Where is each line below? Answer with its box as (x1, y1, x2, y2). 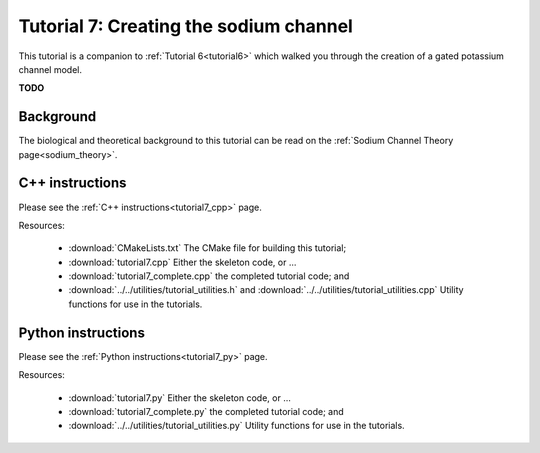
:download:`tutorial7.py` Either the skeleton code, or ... (68, 391, 292, 404)
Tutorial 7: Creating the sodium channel (18, 15, 354, 37)
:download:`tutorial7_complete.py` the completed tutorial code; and (68, 405, 344, 417)
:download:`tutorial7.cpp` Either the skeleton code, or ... (68, 256, 297, 268)
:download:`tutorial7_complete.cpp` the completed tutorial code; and (68, 270, 350, 282)
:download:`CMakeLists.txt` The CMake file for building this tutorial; (68, 242, 347, 254)
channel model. (18, 63, 82, 75)
